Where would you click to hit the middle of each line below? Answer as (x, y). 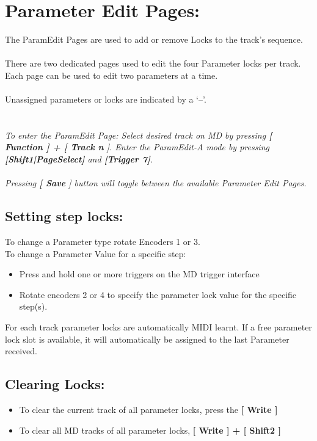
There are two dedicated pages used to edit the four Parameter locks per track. (153, 63)
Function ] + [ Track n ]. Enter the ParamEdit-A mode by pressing (137, 147)
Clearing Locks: (55, 384)
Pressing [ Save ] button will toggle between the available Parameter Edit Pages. (156, 183)
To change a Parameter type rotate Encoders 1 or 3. (103, 242)
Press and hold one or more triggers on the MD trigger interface (139, 274)
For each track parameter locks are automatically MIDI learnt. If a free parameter (158, 327)
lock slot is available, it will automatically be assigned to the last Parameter (147, 339)
